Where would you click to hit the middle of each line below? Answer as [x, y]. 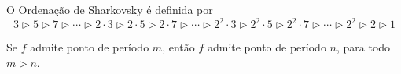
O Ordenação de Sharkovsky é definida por [110, 9]
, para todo [363, 47]
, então [178, 47]
